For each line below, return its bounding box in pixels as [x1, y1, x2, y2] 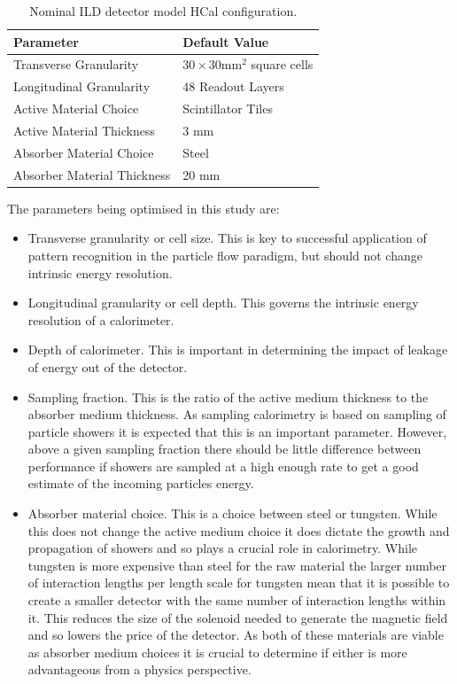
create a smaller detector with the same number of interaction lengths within [27, 591, 446, 610]
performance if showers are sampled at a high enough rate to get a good [27, 456, 419, 475]
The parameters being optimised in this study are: [7, 198, 280, 217]
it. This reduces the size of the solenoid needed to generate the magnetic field [27, 608, 448, 626]
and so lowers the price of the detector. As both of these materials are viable [27, 626, 444, 644]
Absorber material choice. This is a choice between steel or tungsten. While [27, 504, 438, 523]
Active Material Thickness [13, 120, 156, 139]
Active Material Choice [13, 99, 139, 118]
